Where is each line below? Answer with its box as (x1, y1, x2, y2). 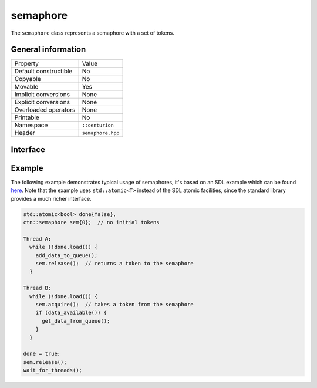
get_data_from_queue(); (42, 318, 110, 324)
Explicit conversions (14, 98, 70, 106)
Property (14, 59, 39, 68)
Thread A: (23, 235, 52, 242)
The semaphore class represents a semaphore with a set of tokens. (11, 29, 174, 36)
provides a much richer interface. (11, 195, 92, 202)
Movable (14, 83, 39, 91)
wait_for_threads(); (23, 367, 82, 374)
